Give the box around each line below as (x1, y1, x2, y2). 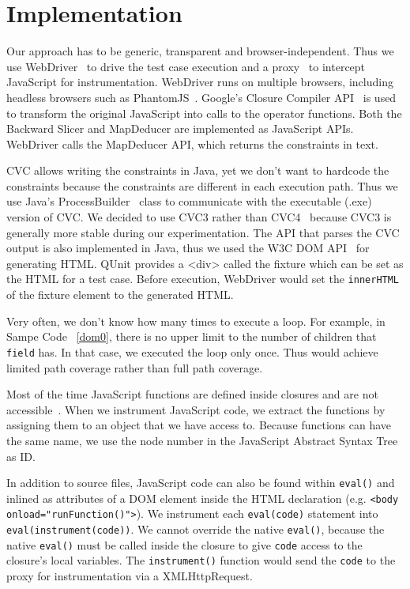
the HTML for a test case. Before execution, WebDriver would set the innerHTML (6, 270, 400, 287)
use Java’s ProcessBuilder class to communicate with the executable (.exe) (6, 193, 372, 210)
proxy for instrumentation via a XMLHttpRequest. (6, 568, 253, 584)
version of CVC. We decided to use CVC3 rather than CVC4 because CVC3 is (6, 209, 392, 225)
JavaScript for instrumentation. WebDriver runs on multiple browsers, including (6, 74, 393, 90)
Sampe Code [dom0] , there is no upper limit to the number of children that (6, 328, 377, 345)
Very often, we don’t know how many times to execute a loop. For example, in (6, 312, 386, 329)
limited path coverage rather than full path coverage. (6, 359, 263, 376)
